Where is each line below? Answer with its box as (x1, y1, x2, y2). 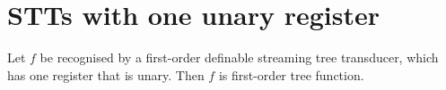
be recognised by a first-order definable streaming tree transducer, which (39, 48, 439, 67)
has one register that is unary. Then (7, 65, 205, 84)
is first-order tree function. (218, 65, 364, 84)
